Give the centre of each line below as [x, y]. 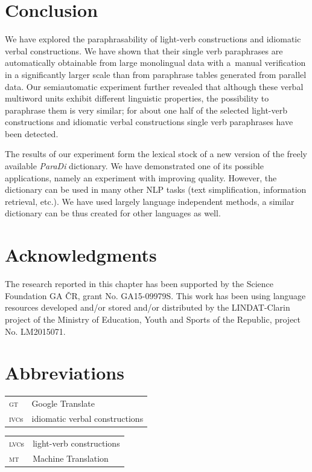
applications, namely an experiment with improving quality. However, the [141, 177]
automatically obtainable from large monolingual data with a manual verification [155, 63]
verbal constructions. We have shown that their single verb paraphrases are [144, 50]
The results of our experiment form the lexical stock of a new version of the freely [156, 154]
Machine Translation [71, 458]
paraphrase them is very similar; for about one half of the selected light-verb [146, 110]
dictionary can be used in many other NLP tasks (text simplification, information [156, 189]
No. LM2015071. [35, 331]
